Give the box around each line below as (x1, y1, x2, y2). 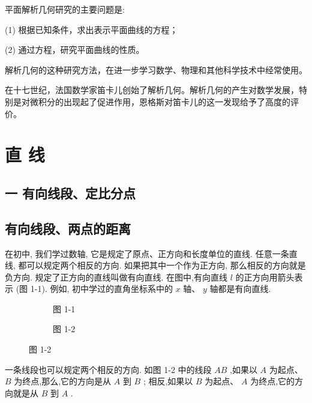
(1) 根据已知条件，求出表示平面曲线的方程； (5, 23, 178, 35)
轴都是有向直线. (209, 282, 271, 295)
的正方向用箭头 (235, 270, 295, 283)
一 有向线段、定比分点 (5, 183, 136, 202)
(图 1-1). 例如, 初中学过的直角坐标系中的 (16, 282, 173, 295)
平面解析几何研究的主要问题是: (5, 3, 125, 15)
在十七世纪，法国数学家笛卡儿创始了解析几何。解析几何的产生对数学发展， (5, 83, 299, 96)
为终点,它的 (250, 375, 295, 387)
